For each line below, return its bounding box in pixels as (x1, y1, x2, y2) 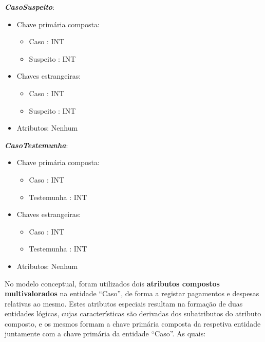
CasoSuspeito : (5, 2, 55, 12)
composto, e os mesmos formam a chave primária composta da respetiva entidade (5, 318, 261, 329)
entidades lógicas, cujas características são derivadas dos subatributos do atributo (5, 308, 261, 319)
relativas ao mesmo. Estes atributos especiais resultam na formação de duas (5, 298, 243, 309)
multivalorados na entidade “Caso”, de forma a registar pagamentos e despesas (5, 288, 259, 299)
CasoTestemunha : (5, 139, 68, 150)
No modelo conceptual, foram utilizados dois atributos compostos (5, 278, 220, 289)
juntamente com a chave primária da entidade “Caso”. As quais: (5, 328, 206, 339)
